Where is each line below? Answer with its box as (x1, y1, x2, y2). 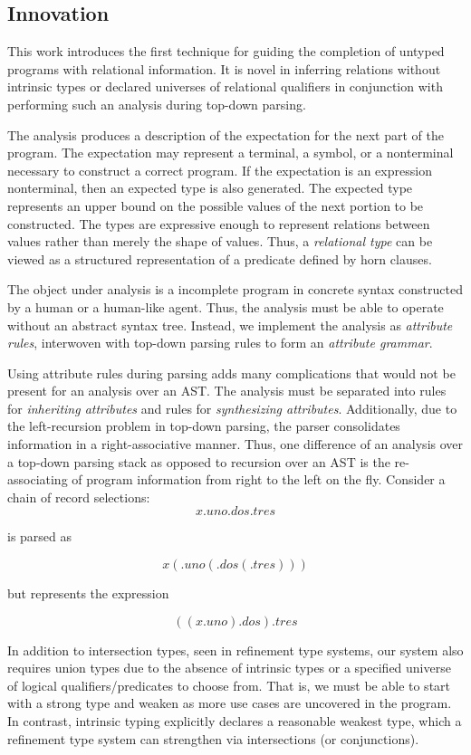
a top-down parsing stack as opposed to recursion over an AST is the (7, 452, 390, 471)
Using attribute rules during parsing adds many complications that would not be (7, 363, 456, 382)
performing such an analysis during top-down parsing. (7, 94, 306, 113)
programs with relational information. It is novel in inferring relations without (7, 59, 441, 78)
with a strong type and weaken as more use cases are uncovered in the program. (7, 693, 452, 712)
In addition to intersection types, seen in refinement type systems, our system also (7, 640, 464, 659)
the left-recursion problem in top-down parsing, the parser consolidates (7, 416, 400, 435)
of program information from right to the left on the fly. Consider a (72, 470, 446, 489)
